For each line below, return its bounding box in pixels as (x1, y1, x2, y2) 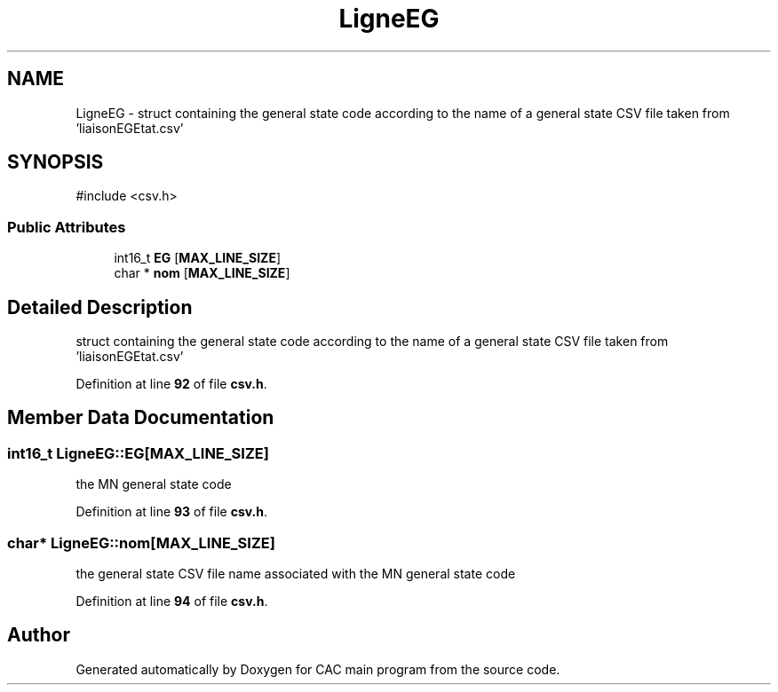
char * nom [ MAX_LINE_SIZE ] (114, 265, 290, 281)
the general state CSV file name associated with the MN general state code (75, 566, 516, 581)
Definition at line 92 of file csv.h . (75, 376, 267, 392)
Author (7, 624, 70, 647)
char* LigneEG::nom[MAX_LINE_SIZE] (7, 533, 275, 552)
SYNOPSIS (7, 151, 104, 174)
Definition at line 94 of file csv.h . (75, 594, 268, 609)
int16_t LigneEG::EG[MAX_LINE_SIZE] (7, 444, 269, 462)
